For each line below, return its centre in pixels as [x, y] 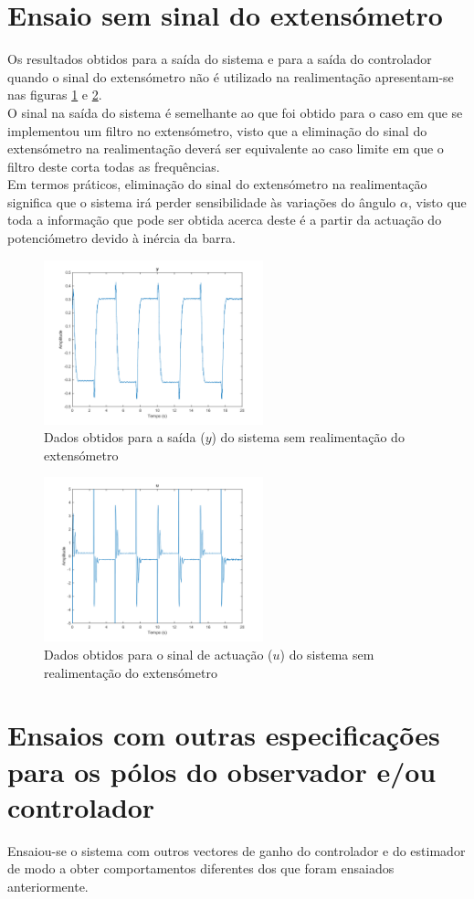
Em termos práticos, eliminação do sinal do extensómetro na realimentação [217, 184]
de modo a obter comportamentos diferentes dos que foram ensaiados [201, 868]
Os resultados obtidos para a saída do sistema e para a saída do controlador [220, 59]
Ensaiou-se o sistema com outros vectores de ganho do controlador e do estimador [237, 850]
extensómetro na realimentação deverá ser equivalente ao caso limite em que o [226, 148]
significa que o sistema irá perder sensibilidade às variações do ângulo [202, 201]
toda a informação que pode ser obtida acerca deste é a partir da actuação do [225, 220]
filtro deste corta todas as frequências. [114, 166]
